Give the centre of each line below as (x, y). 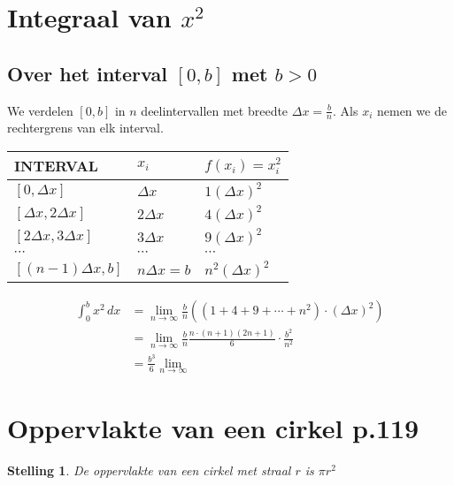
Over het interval (87, 73)
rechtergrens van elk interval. (85, 128)
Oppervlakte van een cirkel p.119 (213, 428)
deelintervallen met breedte (215, 110)
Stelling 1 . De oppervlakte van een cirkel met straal (149, 470)
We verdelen (40, 110)
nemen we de (412, 110)
